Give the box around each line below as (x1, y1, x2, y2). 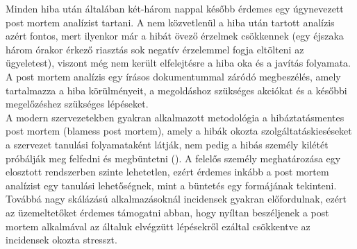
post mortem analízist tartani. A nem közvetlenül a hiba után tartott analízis (6, 15, 335, 29)
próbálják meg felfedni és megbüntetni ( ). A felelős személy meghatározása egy (6, 151, 341, 165)
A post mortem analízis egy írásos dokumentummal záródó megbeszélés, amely (6, 69, 341, 83)
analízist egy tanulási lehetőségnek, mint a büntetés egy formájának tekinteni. (6, 178, 337, 192)
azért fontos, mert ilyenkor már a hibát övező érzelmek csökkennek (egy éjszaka (6, 28, 344, 43)
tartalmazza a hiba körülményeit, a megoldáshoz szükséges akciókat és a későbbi (6, 83, 347, 97)
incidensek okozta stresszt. (6, 232, 117, 247)
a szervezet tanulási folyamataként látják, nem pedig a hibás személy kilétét (6, 137, 329, 151)
